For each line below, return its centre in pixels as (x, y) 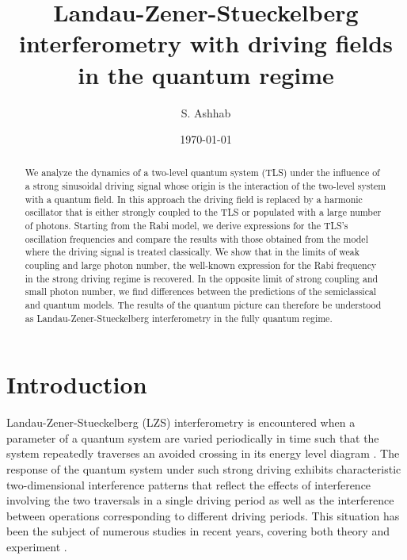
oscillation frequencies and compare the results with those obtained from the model (196, 238)
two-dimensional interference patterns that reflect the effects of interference (189, 484)
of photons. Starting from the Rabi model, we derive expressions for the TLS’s (186, 226)
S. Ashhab (206, 112)
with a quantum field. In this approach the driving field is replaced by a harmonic (194, 199)
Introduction (77, 384)
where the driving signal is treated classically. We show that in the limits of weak (192, 252)
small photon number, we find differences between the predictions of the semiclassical (201, 292)
